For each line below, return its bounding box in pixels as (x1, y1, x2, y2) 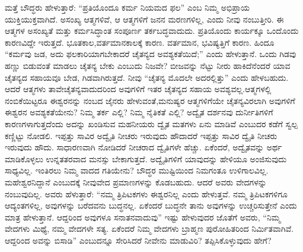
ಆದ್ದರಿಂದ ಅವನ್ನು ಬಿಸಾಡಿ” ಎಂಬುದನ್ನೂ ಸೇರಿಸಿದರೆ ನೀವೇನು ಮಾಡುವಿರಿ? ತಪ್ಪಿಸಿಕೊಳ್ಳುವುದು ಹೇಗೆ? (5, 234, 272, 246)
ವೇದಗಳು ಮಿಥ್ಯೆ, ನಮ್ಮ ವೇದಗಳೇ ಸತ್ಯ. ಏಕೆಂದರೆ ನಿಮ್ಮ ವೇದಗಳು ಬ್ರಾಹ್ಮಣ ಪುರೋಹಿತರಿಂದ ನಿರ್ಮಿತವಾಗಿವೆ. (5, 222, 294, 235)
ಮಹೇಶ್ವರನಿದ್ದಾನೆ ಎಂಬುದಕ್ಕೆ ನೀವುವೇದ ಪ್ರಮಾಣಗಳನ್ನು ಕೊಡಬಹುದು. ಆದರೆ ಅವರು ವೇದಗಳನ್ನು (5, 175, 267, 188)
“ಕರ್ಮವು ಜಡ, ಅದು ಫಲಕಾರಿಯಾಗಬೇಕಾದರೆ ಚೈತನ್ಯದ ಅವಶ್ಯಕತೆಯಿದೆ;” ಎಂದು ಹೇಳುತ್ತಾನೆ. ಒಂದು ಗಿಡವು (5, 48, 296, 60)
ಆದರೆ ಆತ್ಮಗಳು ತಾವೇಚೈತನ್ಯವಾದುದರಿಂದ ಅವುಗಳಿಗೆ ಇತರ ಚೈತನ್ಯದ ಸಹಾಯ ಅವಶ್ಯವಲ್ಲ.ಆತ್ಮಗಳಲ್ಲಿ (5, 83, 272, 95)
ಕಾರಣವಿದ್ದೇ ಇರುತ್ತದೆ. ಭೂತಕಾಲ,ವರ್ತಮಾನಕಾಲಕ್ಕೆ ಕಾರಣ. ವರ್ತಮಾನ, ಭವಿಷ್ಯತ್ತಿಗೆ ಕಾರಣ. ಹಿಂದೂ (5, 36, 275, 48)
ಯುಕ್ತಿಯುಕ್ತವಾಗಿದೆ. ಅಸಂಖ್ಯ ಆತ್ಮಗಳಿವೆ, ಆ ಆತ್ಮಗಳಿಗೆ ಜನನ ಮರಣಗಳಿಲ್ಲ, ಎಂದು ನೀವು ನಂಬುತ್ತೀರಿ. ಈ (5, 12, 284, 25)
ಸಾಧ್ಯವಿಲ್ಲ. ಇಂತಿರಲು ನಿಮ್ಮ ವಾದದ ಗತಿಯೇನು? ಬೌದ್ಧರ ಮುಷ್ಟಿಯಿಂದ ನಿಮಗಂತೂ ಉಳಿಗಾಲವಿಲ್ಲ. (5, 164, 269, 177)
